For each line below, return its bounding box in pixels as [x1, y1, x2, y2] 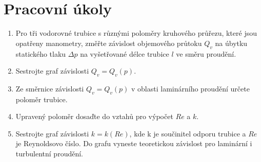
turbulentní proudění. [15, 148, 83, 159]
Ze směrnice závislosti [15, 83, 84, 94]
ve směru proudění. [176, 48, 236, 59]
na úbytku [215, 37, 248, 48]
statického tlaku [15, 48, 66, 59]
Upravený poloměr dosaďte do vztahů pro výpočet [15, 111, 173, 122]
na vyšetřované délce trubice [80, 48, 169, 59]
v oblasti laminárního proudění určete [131, 83, 250, 94]
